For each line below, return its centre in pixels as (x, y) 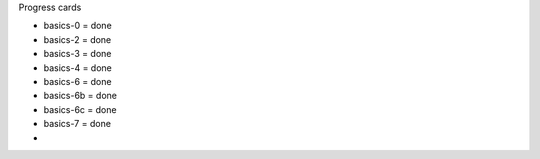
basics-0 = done (77, 26)
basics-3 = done (77, 54)
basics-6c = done (80, 109)
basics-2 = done (77, 39)
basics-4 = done (77, 67)
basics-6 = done (77, 81)
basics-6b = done (80, 96)
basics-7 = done (77, 124)
